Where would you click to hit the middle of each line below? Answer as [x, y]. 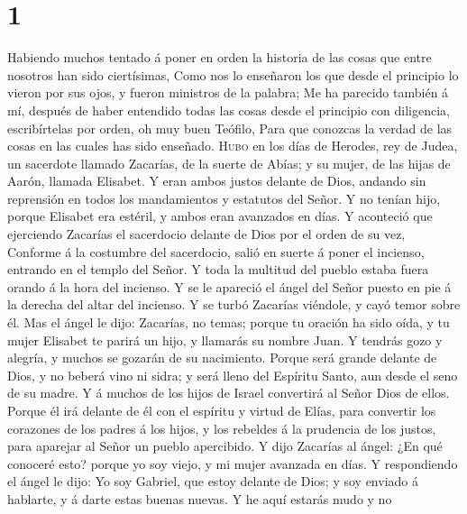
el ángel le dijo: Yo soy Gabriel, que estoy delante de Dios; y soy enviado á [213, 481]
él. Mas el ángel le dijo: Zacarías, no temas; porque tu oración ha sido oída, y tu [229, 322]
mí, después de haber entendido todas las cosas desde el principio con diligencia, [229, 110]
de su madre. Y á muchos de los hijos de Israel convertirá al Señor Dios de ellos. [229, 393]
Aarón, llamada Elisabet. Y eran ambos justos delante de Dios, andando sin [217, 181]
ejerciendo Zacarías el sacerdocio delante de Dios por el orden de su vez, [206, 234]
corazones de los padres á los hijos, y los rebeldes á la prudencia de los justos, [222, 428]
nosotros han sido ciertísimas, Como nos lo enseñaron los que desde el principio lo [233, 74]
